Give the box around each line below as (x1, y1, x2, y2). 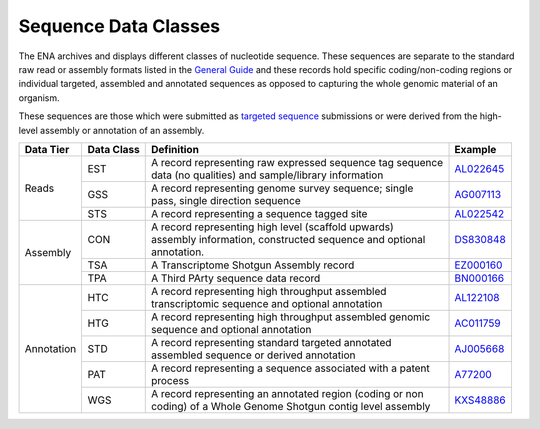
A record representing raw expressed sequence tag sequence (150, 155, 444, 169)
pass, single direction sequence (150, 193, 301, 207)
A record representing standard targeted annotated (150, 335, 392, 349)
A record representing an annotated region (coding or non (150, 386, 424, 400)
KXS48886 (454, 393, 506, 407)
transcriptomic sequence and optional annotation (150, 296, 383, 310)
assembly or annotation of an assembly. (40, 124, 205, 136)
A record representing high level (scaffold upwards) (150, 220, 394, 234)
